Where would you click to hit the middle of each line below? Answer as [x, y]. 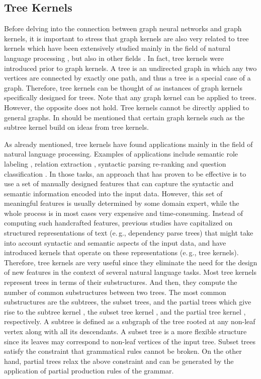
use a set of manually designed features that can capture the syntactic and [119, 183]
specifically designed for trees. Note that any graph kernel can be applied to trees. [130, 97]
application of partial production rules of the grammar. [89, 371]
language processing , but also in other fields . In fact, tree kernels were [114, 58]
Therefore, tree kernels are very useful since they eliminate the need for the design [131, 262]
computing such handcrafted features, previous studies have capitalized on [118, 223]
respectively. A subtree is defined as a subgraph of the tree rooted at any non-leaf [130, 321]
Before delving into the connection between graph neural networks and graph [123, 28]
